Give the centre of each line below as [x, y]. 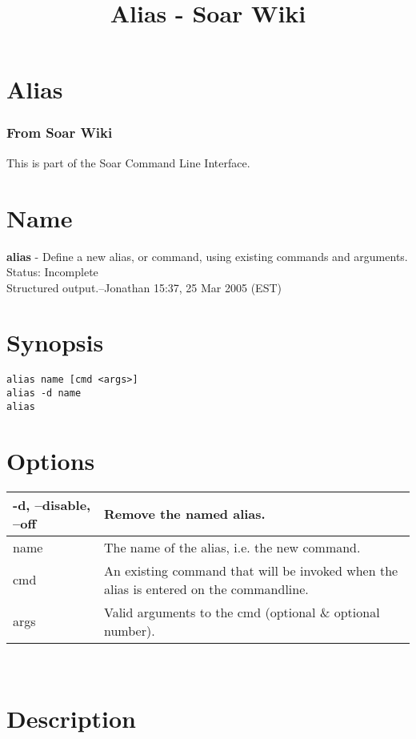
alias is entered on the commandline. [206, 588]
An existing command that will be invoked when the [251, 570]
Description [72, 719]
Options [51, 460]
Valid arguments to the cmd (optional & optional [242, 612]
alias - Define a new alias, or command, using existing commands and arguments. [207, 256]
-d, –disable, [52, 504]
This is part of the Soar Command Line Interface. [128, 162]
